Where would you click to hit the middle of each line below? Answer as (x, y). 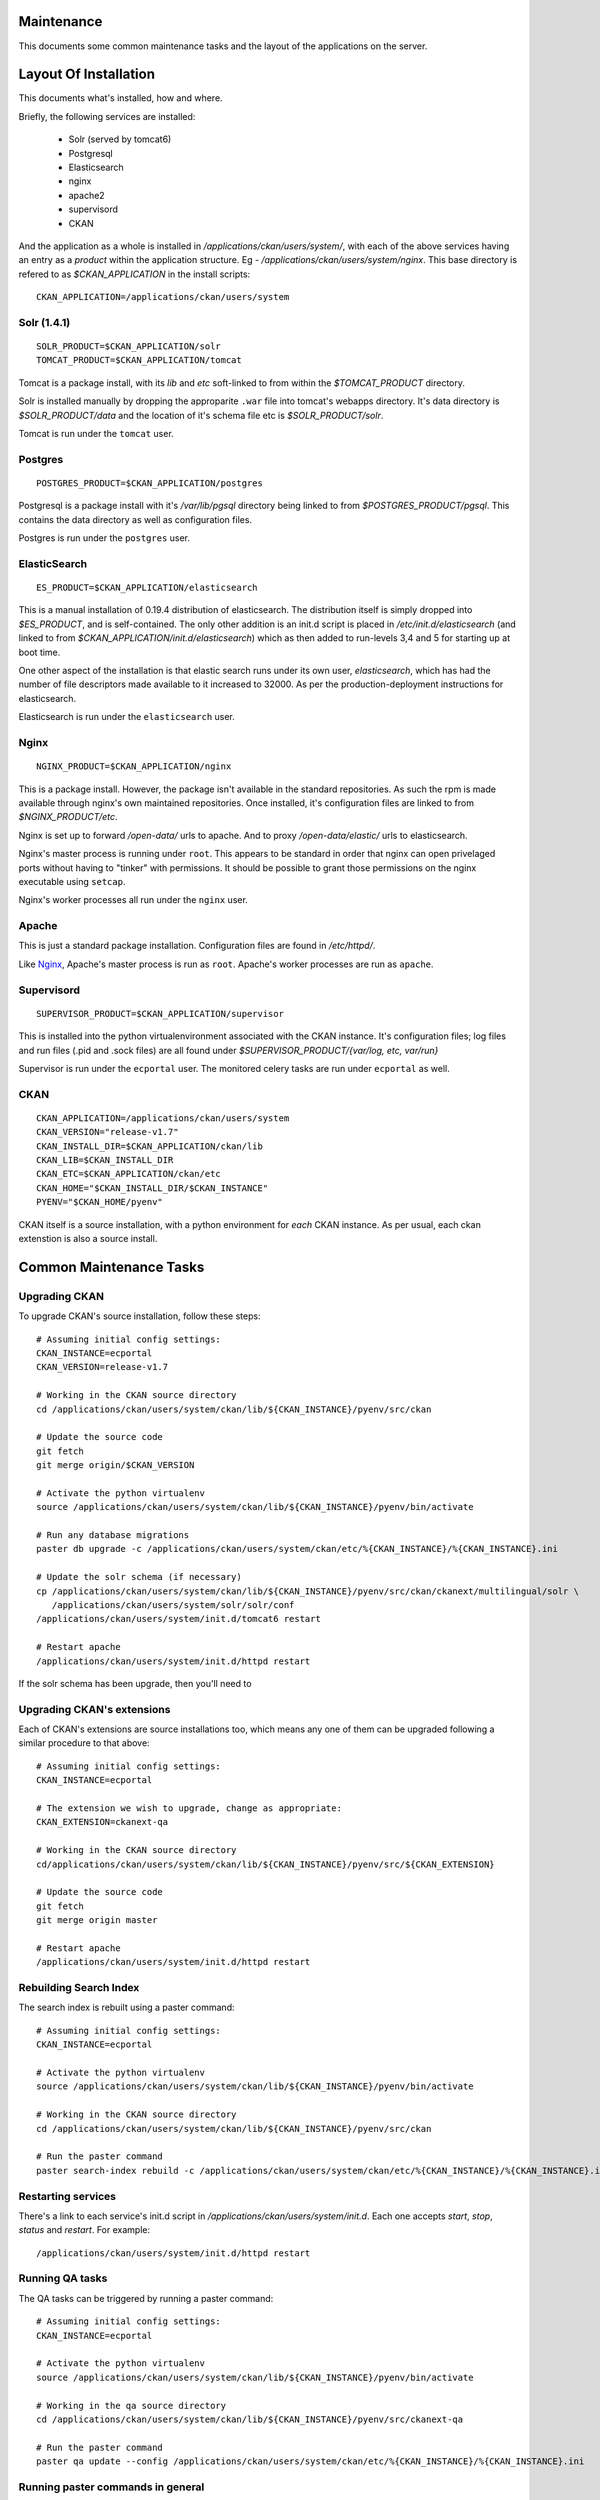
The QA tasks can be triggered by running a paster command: (146, 2298)
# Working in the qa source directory (131, 2405)
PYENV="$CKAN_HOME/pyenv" (100, 1202)
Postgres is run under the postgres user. (104, 538)
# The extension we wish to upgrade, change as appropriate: (189, 1808)
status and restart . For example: (84, 2230)
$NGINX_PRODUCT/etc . (68, 817)
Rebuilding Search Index (79, 1988)
